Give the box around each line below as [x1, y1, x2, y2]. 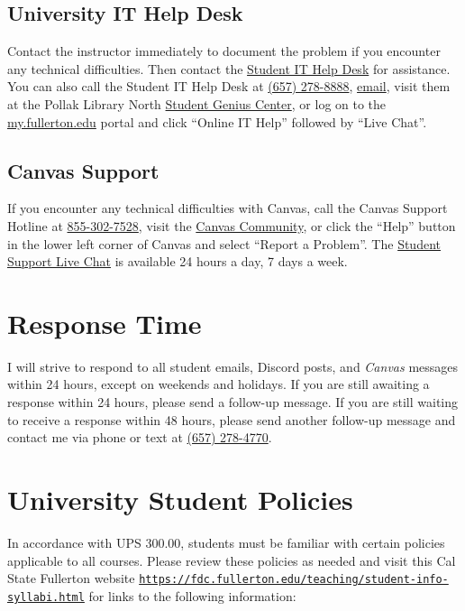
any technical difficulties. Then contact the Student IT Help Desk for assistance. [7, 59, 451, 78]
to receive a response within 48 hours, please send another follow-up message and [7, 410, 456, 429]
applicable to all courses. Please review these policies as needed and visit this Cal [7, 551, 456, 569]
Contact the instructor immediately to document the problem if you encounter [7, 42, 441, 60]
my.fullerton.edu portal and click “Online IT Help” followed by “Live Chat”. [7, 112, 427, 131]
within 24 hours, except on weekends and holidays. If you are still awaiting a [7, 375, 430, 393]
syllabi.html [7, 590, 85, 604]
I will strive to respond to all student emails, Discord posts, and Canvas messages [7, 356, 459, 375]
